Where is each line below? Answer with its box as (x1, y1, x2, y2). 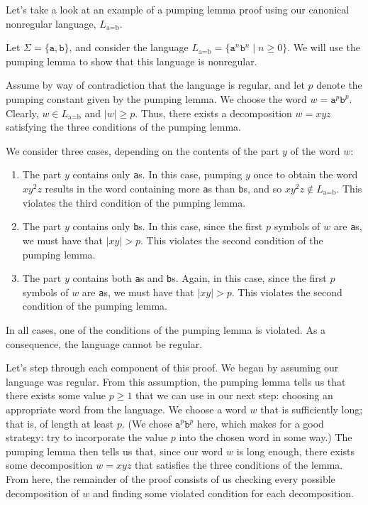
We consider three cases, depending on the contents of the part (6, 143, 279, 158)
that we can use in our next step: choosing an (135, 388, 333, 403)
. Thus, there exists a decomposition (135, 105, 292, 120)
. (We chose (121, 416, 172, 430)
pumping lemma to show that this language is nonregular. (6, 53, 257, 68)
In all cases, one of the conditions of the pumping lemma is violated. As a (6, 322, 326, 337)
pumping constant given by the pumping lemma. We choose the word (6, 91, 307, 106)
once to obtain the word (253, 167, 358, 182)
